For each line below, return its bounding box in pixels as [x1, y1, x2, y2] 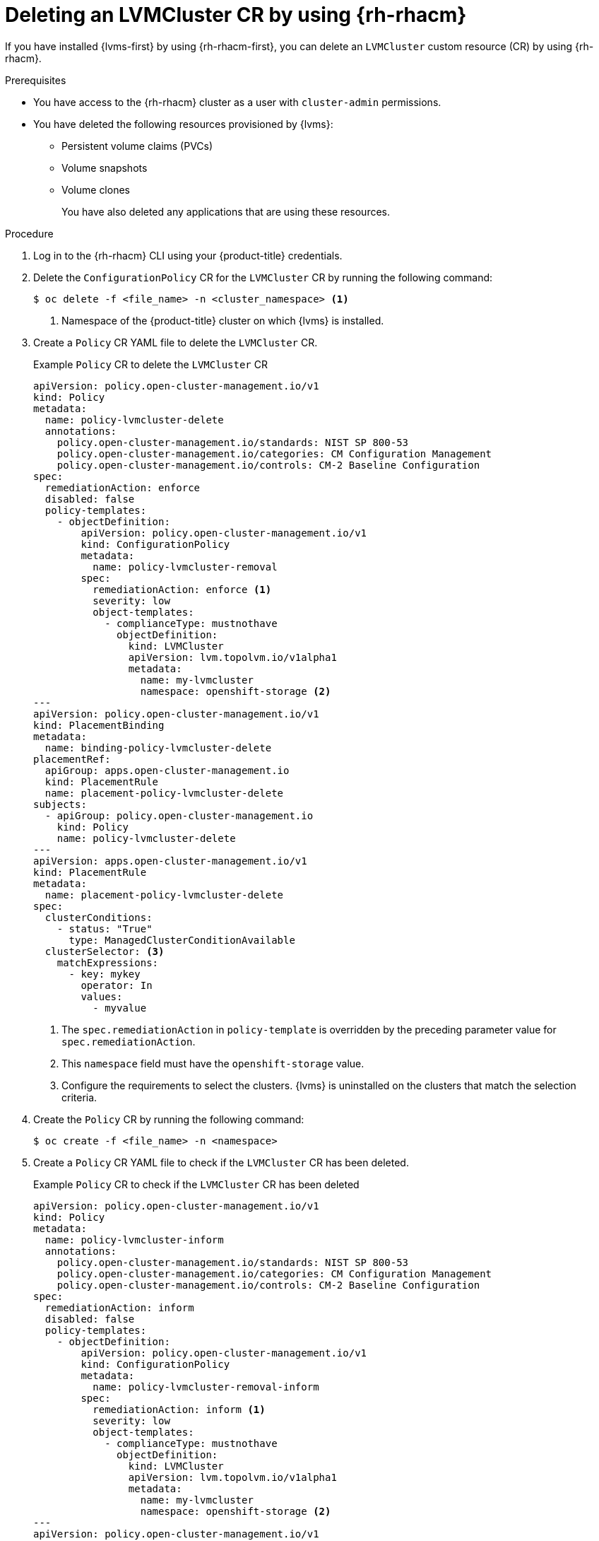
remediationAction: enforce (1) [93, 583, 272, 595]
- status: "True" [57, 922, 153, 934]
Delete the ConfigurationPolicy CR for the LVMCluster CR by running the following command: [33, 271, 493, 283]
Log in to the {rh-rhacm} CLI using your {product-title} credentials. [33, 249, 343, 262]
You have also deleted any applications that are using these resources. [61, 205, 391, 218]
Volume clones [61, 183, 130, 196]
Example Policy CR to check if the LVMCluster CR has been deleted [33, 1178, 360, 1190]
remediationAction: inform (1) [93, 1403, 266, 1415]
